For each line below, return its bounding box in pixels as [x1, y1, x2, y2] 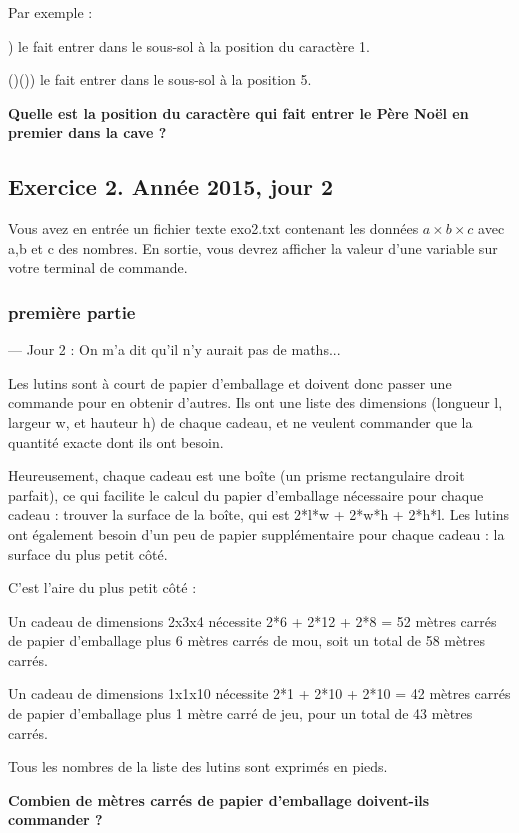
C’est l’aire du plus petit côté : [8, 577, 197, 598]
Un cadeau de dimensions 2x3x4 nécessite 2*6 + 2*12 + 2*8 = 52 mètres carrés [8, 610, 497, 631]
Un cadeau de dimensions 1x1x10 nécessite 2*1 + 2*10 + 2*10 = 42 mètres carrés [8, 683, 511, 704]
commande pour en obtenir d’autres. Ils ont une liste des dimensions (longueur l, [8, 392, 503, 413]
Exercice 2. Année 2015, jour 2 [8, 171, 333, 202]
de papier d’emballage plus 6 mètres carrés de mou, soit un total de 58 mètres [8, 630, 485, 651]
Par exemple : [8, 2, 93, 22]
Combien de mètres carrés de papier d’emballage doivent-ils [8, 789, 430, 810]
